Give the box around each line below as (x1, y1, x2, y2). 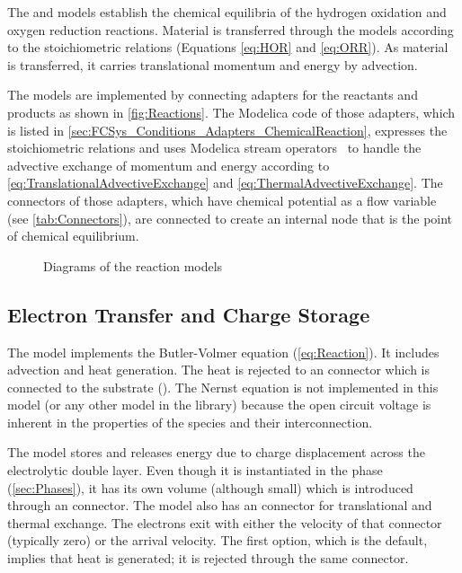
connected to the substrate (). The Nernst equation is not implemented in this (7, 377, 439, 396)
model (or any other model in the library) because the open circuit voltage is (7, 395, 431, 414)
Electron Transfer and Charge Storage (7, 300, 370, 328)
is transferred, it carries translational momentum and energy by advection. (7, 55, 418, 74)
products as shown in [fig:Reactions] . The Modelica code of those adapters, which (7, 102, 456, 121)
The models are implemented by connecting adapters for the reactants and (7, 85, 418, 104)
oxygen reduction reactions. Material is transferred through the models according (7, 20, 454, 39)
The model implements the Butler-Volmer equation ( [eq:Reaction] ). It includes (7, 342, 440, 361)
